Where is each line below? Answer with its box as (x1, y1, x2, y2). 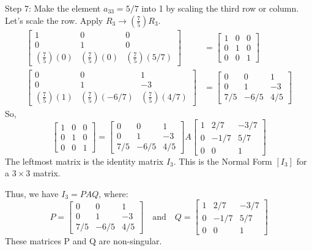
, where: (98, 187, 128, 200)
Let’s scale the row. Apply (5, 13, 103, 26)
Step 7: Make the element (5, 2, 101, 14)
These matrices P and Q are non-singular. (5, 234, 162, 247)
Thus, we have (5, 187, 59, 200)
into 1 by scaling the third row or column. (141, 2, 299, 14)
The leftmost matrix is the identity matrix (5, 154, 164, 167)
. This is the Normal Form (173, 154, 272, 167)
